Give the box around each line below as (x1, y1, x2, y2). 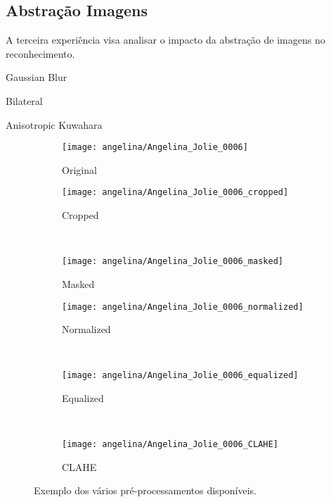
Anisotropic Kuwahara (6, 117, 103, 132)
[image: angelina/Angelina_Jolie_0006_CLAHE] (62, 439, 278, 450)
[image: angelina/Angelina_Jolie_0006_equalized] (62, 370, 299, 381)
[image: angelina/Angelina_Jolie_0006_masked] (62, 256, 283, 267)
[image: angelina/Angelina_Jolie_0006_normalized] (62, 301, 304, 312)
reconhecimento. (6, 46, 75, 61)
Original (62, 162, 97, 177)
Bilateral (6, 93, 43, 108)
